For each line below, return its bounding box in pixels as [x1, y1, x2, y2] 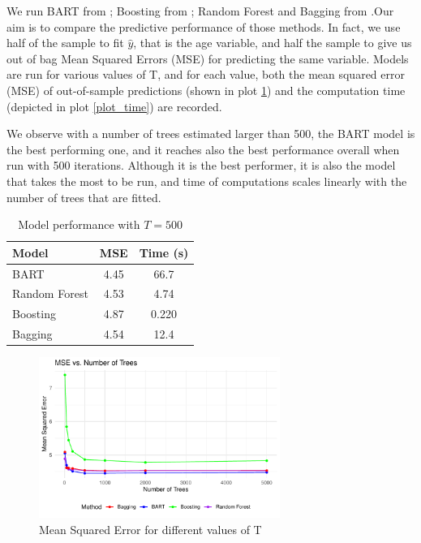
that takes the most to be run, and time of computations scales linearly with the [6, 172, 407, 189]
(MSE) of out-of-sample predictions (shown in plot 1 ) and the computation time [6, 81, 406, 98]
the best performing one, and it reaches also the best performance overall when [6, 140, 400, 157]
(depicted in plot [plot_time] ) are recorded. [6, 97, 222, 114]
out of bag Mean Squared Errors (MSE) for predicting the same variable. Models [6, 50, 409, 67]
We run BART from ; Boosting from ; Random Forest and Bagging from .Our [6, 2, 394, 19]
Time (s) [139, 243, 189, 261]
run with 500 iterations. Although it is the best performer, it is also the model [6, 157, 396, 174]
